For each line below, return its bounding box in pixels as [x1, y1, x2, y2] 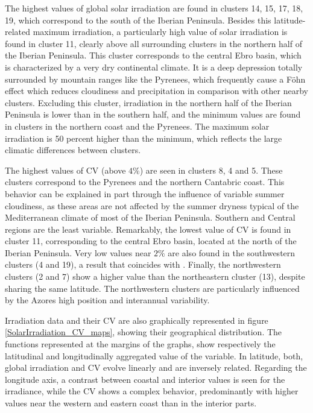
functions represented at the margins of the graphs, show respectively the [5, 338, 276, 350]
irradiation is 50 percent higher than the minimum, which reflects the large [5, 131, 282, 144]
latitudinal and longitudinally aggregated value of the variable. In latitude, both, [5, 349, 303, 362]
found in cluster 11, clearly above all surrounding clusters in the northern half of [5, 37, 302, 49]
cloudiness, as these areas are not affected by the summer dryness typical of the [5, 199, 299, 212]
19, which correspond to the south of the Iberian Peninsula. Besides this [5, 13, 271, 26]
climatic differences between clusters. [5, 143, 141, 156]
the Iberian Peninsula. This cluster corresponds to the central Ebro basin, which [5, 49, 302, 61]
